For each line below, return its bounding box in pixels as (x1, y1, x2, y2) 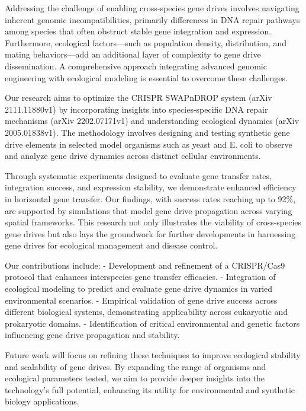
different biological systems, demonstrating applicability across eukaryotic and (5, 305, 288, 318)
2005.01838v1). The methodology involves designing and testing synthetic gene (5, 126, 290, 138)
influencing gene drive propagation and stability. (5, 329, 180, 341)
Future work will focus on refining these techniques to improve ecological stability (5, 349, 301, 361)
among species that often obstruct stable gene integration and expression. (5, 25, 272, 37)
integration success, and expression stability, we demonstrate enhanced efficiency (5, 181, 297, 193)
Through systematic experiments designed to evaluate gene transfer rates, (5, 169, 272, 181)
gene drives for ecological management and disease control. (5, 239, 218, 251)
